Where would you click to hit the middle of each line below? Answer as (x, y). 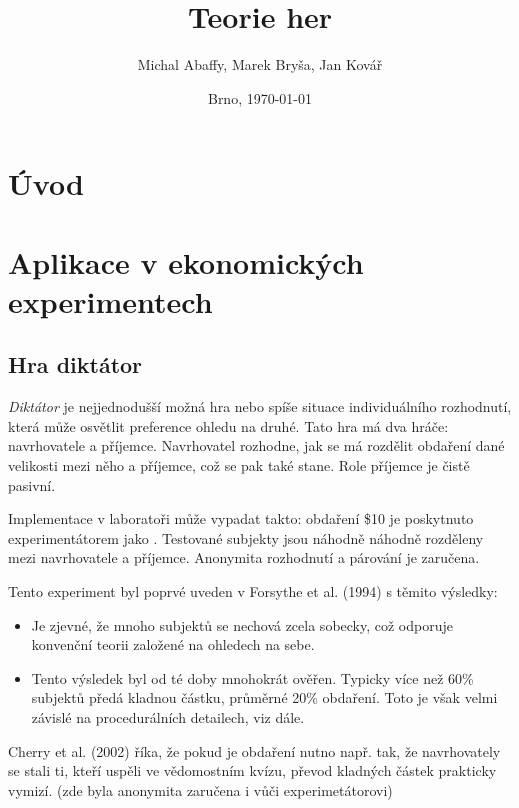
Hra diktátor (75, 364)
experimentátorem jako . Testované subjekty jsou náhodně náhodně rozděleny (246, 537)
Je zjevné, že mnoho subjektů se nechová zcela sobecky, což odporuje (242, 624)
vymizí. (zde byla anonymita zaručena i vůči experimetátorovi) (200, 789)
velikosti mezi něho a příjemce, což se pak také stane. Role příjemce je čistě (239, 465)
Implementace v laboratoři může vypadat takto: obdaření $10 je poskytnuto (241, 518)
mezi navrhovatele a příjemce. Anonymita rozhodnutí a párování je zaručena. (244, 557)
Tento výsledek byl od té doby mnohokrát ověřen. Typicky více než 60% (252, 677)
